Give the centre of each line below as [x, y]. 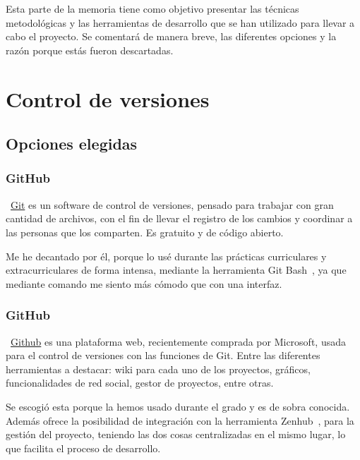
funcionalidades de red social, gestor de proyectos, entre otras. [140, 383]
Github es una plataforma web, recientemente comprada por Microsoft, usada [178, 341]
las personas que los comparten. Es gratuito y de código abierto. [145, 232]
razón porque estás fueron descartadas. [90, 50]
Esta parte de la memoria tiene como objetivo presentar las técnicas [152, 8]
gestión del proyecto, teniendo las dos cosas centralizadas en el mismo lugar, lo [176, 434]
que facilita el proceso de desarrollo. [83, 448]
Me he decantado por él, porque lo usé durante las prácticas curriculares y [166, 256]
